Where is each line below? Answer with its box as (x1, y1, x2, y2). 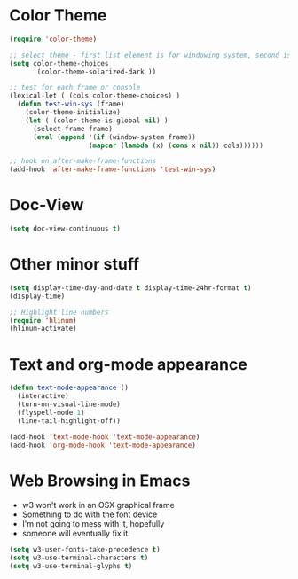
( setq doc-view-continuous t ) (9, 224, 122, 233)
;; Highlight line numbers (9, 308, 109, 317)
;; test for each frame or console (9, 83, 141, 92)
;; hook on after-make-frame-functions (9, 157, 157, 166)
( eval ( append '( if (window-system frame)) (32, 132, 197, 142)
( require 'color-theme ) (9, 35, 98, 43)
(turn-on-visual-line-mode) (17, 400, 122, 409)
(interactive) (17, 392, 69, 401)
